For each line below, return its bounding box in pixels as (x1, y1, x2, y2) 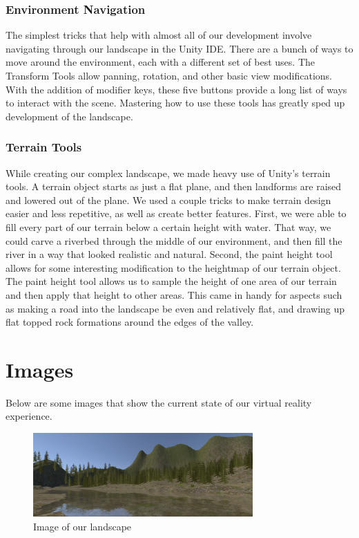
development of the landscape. (6, 109, 133, 123)
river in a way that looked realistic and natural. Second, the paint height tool (6, 247, 333, 261)
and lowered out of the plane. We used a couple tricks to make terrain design (6, 192, 331, 207)
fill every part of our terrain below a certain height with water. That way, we (6, 219, 331, 234)
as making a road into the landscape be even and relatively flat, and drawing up (6, 301, 345, 315)
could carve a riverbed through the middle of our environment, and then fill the (6, 233, 342, 248)
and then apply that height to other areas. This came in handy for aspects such (6, 287, 342, 302)
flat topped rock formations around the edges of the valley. (6, 315, 254, 329)
